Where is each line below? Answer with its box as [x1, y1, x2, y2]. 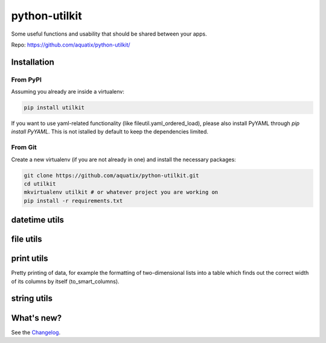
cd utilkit [24, 180, 56, 187]
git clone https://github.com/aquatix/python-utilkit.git [24, 172, 199, 179]
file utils [11, 234, 42, 245]
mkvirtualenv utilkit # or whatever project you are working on [24, 189, 219, 196]
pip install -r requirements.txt [24, 197, 123, 204]
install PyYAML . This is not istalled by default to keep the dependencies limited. [11, 128, 208, 135]
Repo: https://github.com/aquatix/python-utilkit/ [11, 41, 130, 48]
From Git [11, 143, 37, 152]
